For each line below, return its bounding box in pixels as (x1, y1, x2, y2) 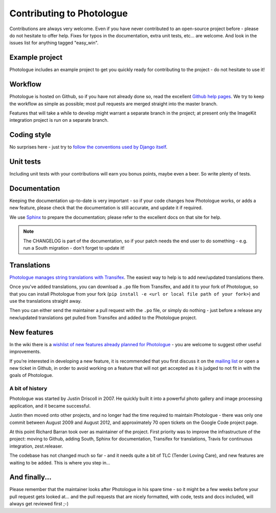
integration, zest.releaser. (9, 443, 63, 449)
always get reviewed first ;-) (9, 501, 69, 507)
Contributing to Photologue (9, 8, 128, 19)
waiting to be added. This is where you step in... (9, 459, 110, 465)
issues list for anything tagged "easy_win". (9, 40, 99, 46)
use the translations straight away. (9, 298, 82, 304)
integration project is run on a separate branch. (9, 117, 109, 123)
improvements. (9, 348, 41, 355)
